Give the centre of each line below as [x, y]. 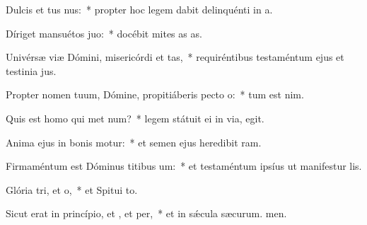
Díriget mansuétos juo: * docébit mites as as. [104, 33]
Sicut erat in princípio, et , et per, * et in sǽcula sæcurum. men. [146, 213]
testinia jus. [31, 70]
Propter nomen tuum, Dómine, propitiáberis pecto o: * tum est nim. [155, 94]
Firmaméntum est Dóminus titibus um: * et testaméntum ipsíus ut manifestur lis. [184, 166]
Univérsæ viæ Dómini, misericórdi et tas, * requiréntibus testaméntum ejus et [175, 57]
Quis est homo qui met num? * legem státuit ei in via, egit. [135, 118]
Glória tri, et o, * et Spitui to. [72, 189]
